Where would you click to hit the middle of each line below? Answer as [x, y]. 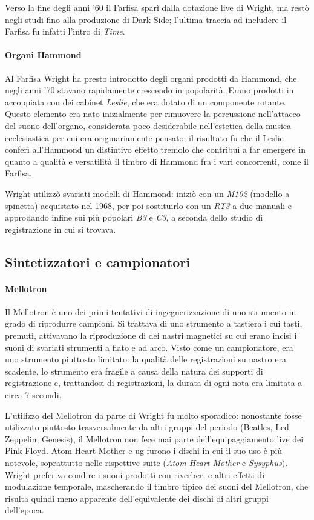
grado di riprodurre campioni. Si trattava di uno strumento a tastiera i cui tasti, [154, 323]
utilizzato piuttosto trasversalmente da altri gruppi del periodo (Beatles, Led [147, 427]
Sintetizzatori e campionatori [97, 262]
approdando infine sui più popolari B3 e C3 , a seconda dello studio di [134, 217]
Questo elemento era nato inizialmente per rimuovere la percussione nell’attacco [153, 114]
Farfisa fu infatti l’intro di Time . [65, 31]
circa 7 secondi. [33, 395]
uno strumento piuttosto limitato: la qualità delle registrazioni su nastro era [146, 359]
